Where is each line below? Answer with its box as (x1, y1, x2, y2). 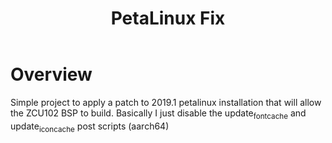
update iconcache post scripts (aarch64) (10, 120, 170, 134)
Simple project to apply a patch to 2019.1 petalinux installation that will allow (10, 96, 322, 108)
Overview (10, 63, 93, 86)
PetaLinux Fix (110, 7, 226, 30)
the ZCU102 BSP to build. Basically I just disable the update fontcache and (10, 107, 307, 121)
